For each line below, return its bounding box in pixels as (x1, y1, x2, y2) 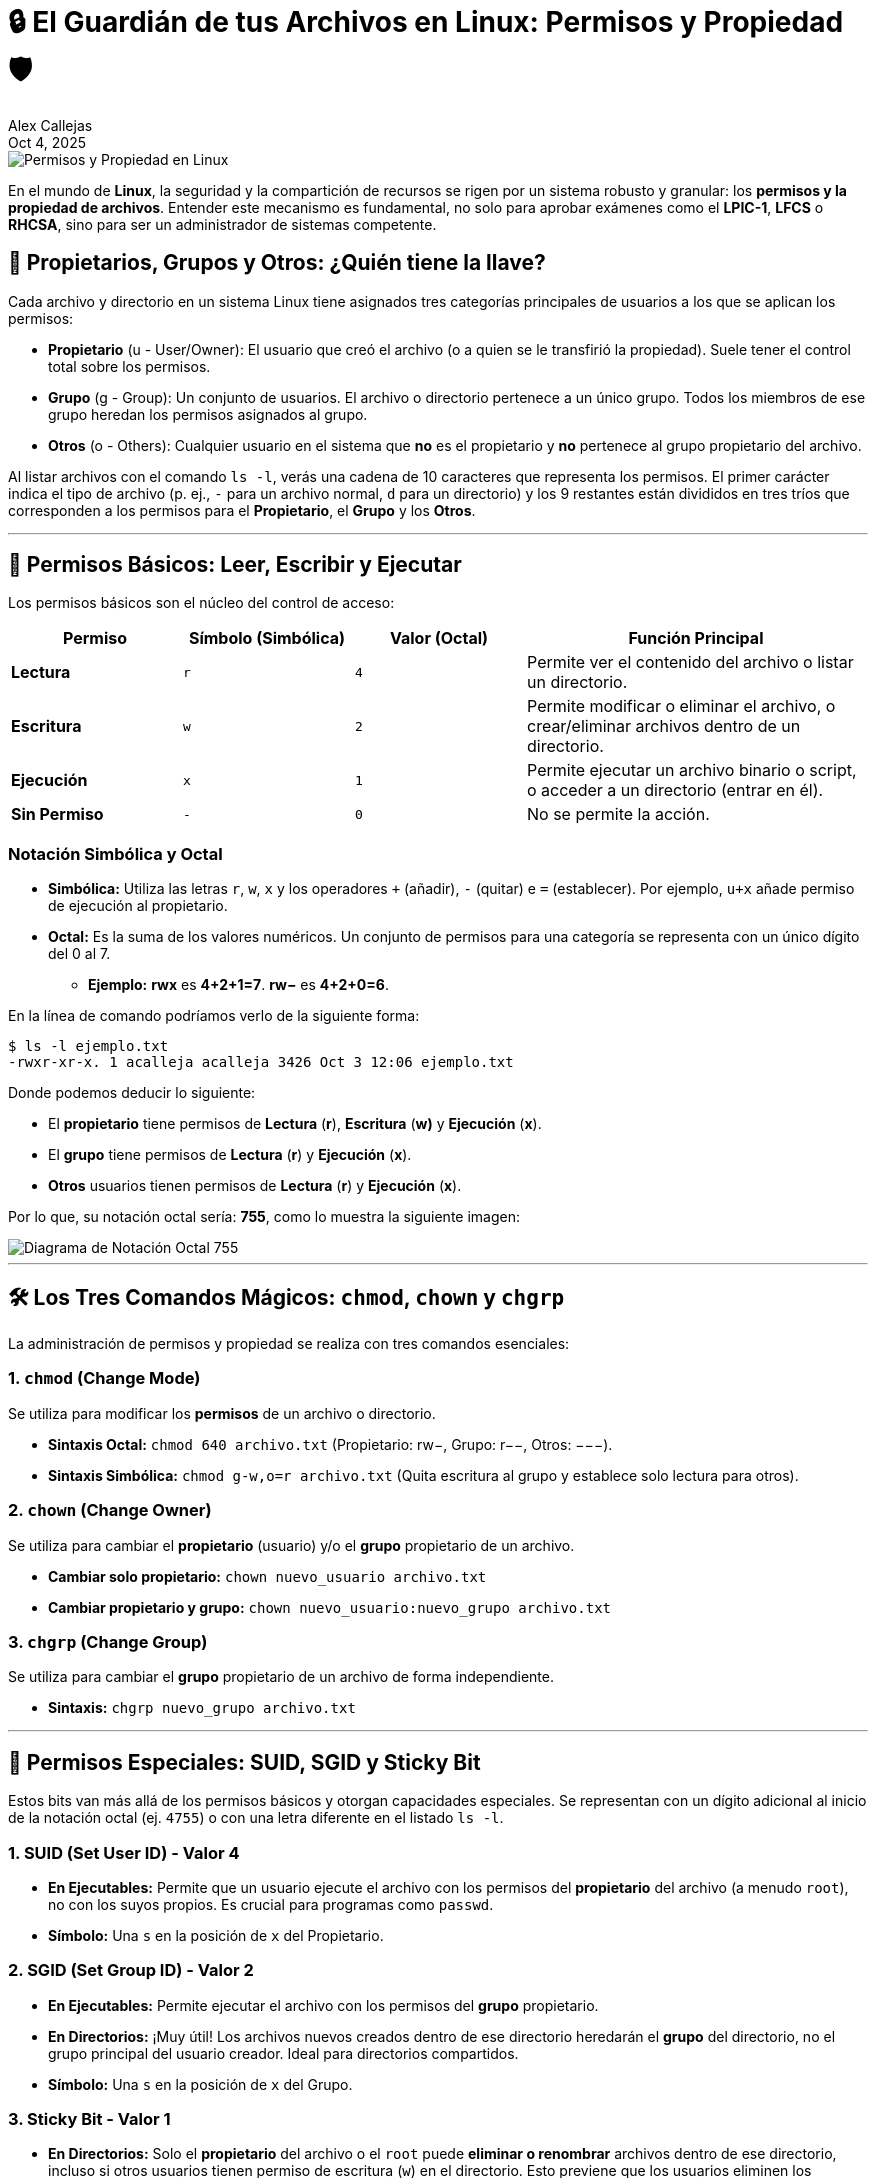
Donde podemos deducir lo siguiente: (8, 1084, 256, 1102)
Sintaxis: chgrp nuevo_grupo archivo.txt (48, 1699, 356, 1717)
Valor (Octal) (389, 628, 489, 649)
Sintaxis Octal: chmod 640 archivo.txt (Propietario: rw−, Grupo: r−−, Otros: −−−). (48, 1435, 613, 1453)
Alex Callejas (8, 116, 93, 134)
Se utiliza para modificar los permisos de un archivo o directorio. (8, 1404, 436, 1422)
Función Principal (628, 628, 764, 649)
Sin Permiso (11, 804, 104, 825)
